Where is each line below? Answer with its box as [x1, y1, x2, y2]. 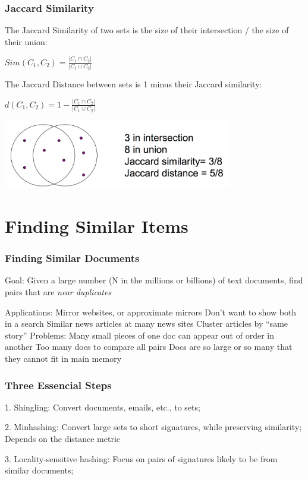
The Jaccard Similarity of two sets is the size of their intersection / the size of [5, 24, 289, 36]
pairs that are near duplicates [5, 286, 112, 298]
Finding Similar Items [5, 214, 188, 238]
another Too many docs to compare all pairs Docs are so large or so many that [5, 340, 293, 353]
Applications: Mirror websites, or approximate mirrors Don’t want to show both [5, 305, 297, 318]
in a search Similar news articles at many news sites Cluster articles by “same [5, 317, 288, 330]
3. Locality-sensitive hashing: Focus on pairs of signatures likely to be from [5, 452, 278, 465]
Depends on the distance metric [5, 432, 121, 445]
